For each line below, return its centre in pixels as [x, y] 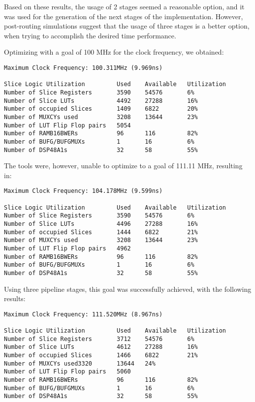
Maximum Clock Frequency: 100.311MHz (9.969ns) [83, 68]
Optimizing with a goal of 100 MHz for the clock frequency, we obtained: [114, 52]
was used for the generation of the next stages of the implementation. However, [124, 16]
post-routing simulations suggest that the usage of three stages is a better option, [127, 26]
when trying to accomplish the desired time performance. [90, 35]
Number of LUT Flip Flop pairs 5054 [67, 125]
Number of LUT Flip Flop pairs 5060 [67, 372]
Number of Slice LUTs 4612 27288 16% [101, 347]
